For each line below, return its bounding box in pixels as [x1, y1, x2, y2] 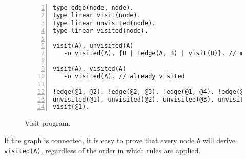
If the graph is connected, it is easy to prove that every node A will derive [4, 134, 235, 145]
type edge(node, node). [53, 4, 134, 11]
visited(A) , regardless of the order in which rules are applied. [4, 145, 201, 155]
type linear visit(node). [53, 11, 141, 19]
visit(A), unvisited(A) [53, 42, 134, 50]
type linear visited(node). [53, 27, 149, 34]
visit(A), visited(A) [53, 65, 127, 72]
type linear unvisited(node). [53, 19, 156, 27]
